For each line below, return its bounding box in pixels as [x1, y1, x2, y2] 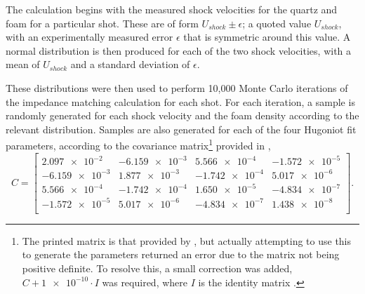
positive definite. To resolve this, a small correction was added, [22, 260, 293, 275]
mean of [6, 57, 40, 72]
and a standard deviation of [70, 57, 190, 72]
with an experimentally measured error [6, 29, 173, 44]
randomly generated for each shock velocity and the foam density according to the [6, 108, 359, 123]
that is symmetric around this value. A [183, 29, 351, 44]
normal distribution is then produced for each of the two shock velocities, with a [6, 43, 352, 58]
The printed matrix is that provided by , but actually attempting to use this [22, 233, 352, 248]
